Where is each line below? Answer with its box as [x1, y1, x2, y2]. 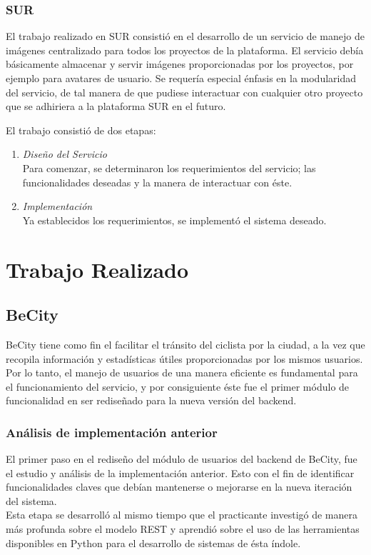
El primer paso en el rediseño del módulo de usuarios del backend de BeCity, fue [6, 451, 357, 466]
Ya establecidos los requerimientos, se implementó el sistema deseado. [22, 212, 327, 227]
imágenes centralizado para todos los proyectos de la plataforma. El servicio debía [6, 42, 364, 57]
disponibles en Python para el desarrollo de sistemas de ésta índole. [6, 535, 301, 550]
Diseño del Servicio [22, 146, 107, 161]
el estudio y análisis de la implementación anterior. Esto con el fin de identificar [6, 465, 355, 480]
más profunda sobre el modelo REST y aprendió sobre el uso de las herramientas [6, 521, 360, 536]
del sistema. [6, 493, 57, 508]
